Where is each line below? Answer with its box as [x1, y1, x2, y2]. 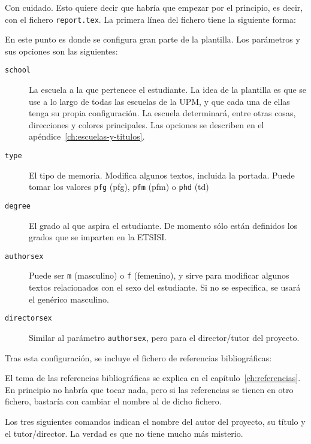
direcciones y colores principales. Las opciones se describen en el [29, 118, 264, 131]
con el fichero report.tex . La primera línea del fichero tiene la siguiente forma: [5, 13, 296, 25]
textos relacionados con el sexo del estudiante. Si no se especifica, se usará [29, 281, 301, 294]
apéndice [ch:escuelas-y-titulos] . [29, 130, 145, 143]
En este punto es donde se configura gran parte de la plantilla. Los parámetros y [5, 33, 300, 46]
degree [5, 201, 31, 210]
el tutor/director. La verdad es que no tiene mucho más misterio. [5, 427, 243, 439]
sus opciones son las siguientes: [5, 44, 118, 57]
